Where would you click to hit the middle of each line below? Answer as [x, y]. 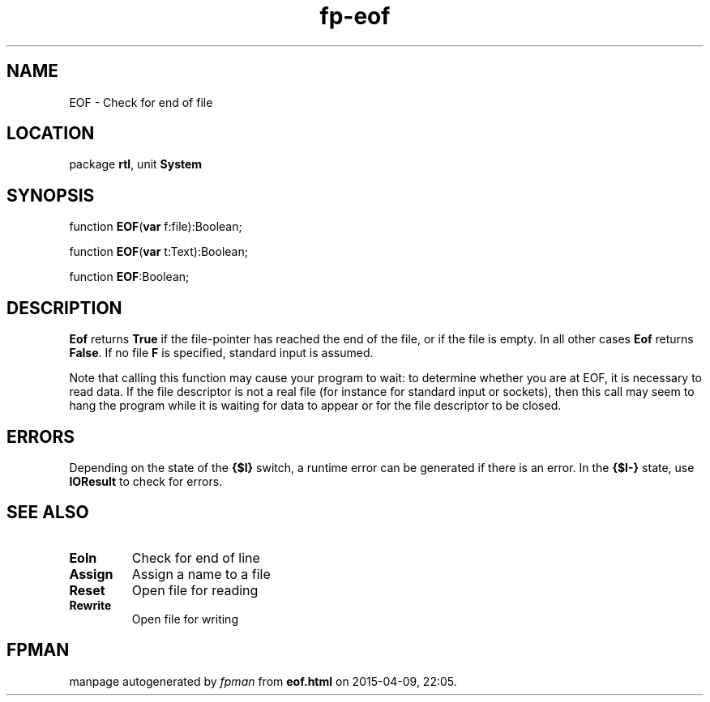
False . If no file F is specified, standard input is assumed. [221, 353]
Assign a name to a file [201, 574]
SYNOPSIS [51, 195]
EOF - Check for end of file [141, 102]
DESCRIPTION [64, 308]
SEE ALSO [48, 513]
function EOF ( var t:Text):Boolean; [158, 252]
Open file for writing [185, 619]
